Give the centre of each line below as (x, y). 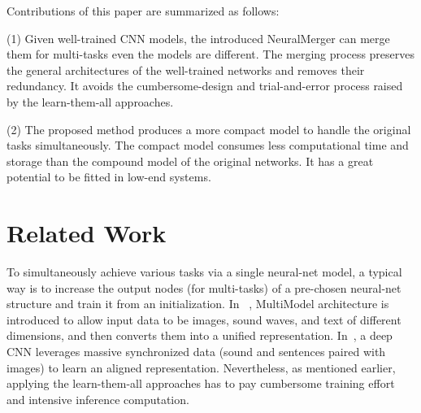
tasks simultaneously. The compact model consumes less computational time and (208, 145)
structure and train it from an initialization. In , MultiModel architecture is (198, 304)
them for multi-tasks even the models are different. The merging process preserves (211, 54)
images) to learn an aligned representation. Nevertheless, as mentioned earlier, (201, 367)
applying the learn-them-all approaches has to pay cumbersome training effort (201, 383)
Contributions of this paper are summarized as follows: (143, 11)
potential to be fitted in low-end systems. (109, 177)
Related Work (87, 233)
